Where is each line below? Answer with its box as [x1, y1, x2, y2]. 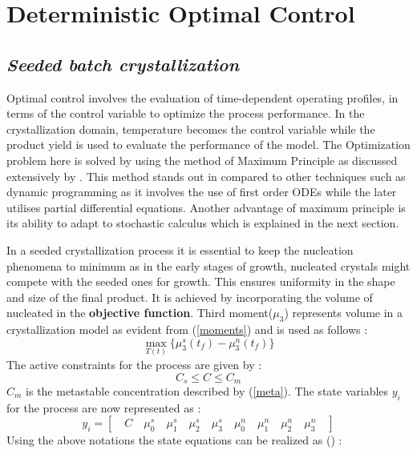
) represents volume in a [284, 304, 403, 321]
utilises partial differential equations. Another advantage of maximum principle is [6, 199, 406, 215]
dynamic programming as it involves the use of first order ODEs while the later [6, 183, 397, 200]
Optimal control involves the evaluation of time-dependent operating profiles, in [6, 89, 399, 106]
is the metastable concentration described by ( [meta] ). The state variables [26, 382, 389, 399]
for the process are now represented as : [6, 399, 201, 416]
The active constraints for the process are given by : [6, 356, 262, 372]
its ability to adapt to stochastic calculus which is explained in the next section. [6, 215, 399, 231]
